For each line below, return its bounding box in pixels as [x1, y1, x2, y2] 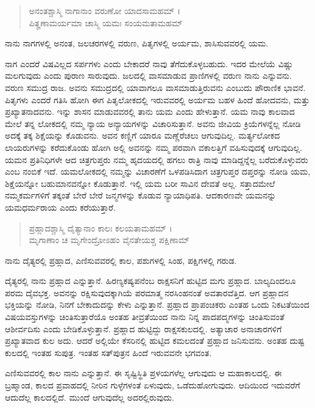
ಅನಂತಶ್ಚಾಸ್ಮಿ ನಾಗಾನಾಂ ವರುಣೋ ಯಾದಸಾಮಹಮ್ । [29, 4, 181, 16]
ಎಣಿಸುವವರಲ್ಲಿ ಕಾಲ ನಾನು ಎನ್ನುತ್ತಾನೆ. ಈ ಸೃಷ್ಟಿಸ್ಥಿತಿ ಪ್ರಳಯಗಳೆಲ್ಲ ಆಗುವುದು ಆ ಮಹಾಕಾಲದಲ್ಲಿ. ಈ [5, 366, 282, 379]
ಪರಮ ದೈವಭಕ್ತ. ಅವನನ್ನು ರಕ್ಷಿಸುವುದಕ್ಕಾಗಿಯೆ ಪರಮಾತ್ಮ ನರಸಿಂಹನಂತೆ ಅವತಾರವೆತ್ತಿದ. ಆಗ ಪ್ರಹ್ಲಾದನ [5, 286, 289, 299]
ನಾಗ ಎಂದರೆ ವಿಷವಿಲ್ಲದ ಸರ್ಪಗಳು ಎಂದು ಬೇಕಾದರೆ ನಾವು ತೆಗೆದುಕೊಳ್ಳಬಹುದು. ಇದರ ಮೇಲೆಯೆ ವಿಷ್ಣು [5, 57, 294, 70]
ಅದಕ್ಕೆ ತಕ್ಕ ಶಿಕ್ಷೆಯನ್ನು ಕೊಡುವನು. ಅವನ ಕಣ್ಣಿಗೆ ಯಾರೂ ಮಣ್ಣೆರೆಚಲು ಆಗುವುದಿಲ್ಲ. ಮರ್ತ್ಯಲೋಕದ [5, 129, 280, 142]
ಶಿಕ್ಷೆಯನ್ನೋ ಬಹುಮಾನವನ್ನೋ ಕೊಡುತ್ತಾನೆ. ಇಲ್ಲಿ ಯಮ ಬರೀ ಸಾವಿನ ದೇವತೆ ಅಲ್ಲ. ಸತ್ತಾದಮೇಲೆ [5, 177, 275, 189]
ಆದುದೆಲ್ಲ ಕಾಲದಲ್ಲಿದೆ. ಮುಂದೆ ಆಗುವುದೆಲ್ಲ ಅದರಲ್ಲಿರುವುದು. [5, 390, 174, 403]
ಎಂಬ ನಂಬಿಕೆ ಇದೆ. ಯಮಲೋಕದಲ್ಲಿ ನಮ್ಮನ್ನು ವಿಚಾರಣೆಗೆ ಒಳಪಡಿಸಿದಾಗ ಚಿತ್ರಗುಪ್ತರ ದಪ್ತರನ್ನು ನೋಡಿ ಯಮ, [5, 165, 311, 178]
